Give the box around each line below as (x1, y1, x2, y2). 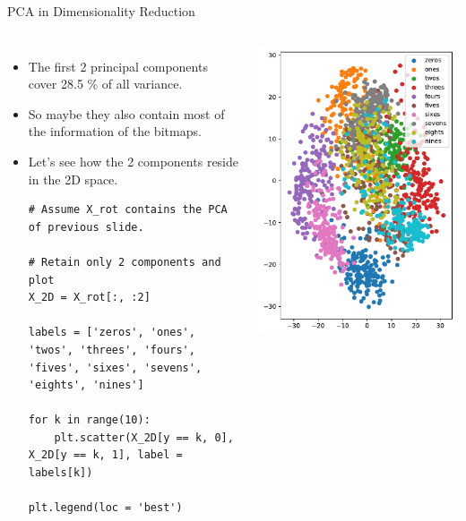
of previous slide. (28, 220, 144, 234)
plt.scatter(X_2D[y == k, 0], (54, 431, 234, 444)
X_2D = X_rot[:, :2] (28, 291, 151, 304)
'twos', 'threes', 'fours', (28, 343, 195, 356)
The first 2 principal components (28, 56, 208, 75)
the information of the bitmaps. (28, 122, 202, 141)
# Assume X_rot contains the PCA (28, 203, 228, 217)
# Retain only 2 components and (28, 255, 221, 269)
